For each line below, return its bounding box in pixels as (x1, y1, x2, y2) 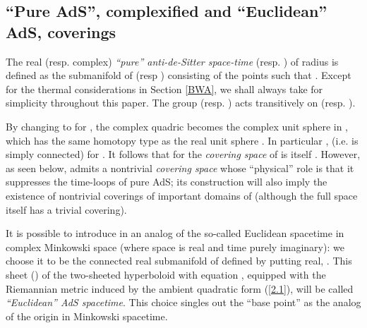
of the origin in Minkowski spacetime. (6, 308, 168, 323)
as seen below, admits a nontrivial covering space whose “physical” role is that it (6, 160, 354, 175)
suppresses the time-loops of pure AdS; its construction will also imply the (6, 174, 327, 189)
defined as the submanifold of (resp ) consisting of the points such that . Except (6, 68, 351, 83)
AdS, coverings (6, 20, 116, 42)
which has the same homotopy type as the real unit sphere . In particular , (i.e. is (6, 133, 359, 147)
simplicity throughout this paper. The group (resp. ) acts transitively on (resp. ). (6, 95, 356, 110)
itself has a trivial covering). (6, 202, 127, 217)
